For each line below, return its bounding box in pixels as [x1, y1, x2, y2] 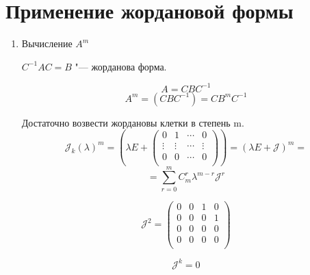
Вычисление [21, 36, 73, 51]
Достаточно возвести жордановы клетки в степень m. [21, 115, 244, 129]
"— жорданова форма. [75, 59, 167, 73]
